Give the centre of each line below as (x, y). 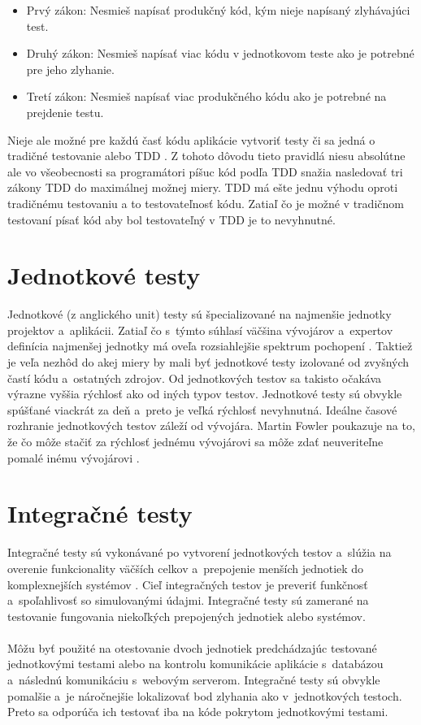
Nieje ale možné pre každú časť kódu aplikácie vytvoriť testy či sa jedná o (191, 139)
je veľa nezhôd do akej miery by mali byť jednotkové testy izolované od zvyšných (208, 362)
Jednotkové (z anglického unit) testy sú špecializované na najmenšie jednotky (200, 314)
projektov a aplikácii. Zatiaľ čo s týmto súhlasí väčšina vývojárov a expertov (200, 330)
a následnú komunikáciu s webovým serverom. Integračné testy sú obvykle (194, 680)
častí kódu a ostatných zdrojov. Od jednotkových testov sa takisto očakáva (195, 378)
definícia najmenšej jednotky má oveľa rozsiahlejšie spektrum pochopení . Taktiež (210, 346)
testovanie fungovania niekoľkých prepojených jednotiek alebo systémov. (187, 616)
